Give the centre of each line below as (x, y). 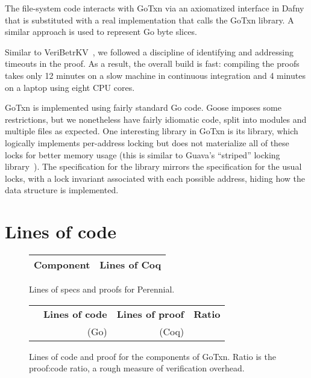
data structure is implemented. (62, 190)
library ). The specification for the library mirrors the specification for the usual (153, 166)
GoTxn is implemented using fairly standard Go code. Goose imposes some (143, 107)
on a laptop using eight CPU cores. (70, 87)
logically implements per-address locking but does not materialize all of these (147, 142)
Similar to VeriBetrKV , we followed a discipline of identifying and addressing (149, 51)
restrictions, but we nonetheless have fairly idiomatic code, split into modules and (156, 119)
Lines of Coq (130, 265)
